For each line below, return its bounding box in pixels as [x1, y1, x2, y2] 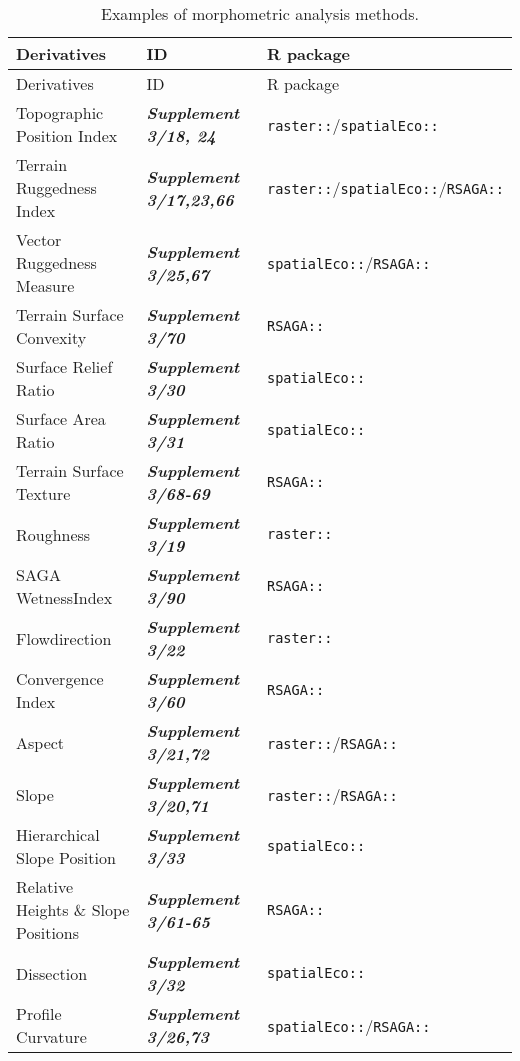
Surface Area [16, 407, 106, 430]
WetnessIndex [16, 586, 113, 609]
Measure [16, 274, 75, 297]
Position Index [16, 124, 118, 147]
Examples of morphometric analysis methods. [100, 2, 419, 25]
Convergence [16, 667, 104, 690]
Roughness [16, 522, 91, 546]
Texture [16, 482, 71, 505]
